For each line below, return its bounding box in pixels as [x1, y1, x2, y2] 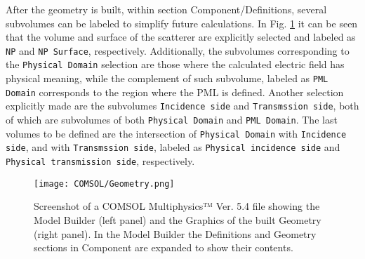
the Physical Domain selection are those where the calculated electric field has [6, 57, 345, 72]
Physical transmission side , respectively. [6, 154, 195, 168]
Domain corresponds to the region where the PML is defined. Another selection [6, 84, 344, 99]
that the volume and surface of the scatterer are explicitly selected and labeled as [6, 29, 356, 44]
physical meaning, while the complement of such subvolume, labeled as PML [6, 71, 328, 86]
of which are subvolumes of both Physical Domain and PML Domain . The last [6, 112, 338, 127]
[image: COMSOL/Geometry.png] [34, 178, 175, 189]
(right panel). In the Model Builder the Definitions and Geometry [34, 226, 317, 241]
